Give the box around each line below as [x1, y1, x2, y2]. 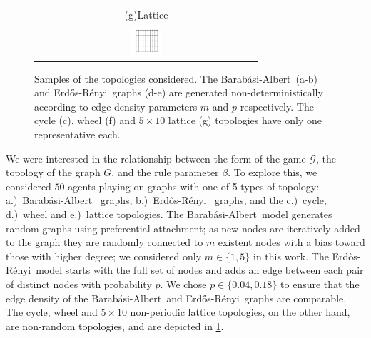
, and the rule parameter [111, 165, 219, 180]
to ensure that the [280, 277, 360, 291]
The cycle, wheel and [6, 304, 98, 319]
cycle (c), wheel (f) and [34, 113, 136, 128]
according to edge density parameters [34, 98, 198, 113]
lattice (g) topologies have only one [168, 113, 322, 128]
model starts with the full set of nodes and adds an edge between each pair [36, 262, 364, 277]
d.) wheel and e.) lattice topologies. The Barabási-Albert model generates [6, 207, 332, 222]
